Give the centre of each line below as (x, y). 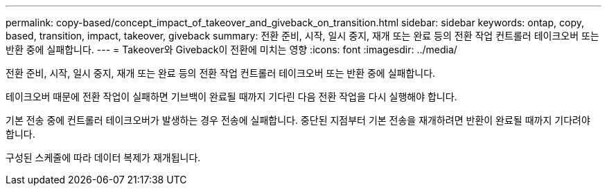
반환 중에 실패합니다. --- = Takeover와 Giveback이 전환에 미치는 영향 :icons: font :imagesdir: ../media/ (231, 49)
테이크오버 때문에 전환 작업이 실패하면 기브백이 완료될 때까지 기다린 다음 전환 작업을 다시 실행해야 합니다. (231, 97)
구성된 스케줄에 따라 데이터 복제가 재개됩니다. (103, 157)
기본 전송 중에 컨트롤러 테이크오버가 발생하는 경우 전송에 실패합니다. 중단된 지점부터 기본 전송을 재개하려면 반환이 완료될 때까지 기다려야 (298, 120)
